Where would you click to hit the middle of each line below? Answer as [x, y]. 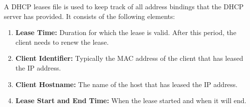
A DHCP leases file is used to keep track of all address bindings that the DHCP [124, 6]
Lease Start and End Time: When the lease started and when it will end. [131, 100]
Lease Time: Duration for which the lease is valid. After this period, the [126, 32]
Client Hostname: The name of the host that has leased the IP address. [126, 84]
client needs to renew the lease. [62, 42]
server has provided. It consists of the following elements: [90, 16]
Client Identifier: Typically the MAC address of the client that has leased [129, 58]
